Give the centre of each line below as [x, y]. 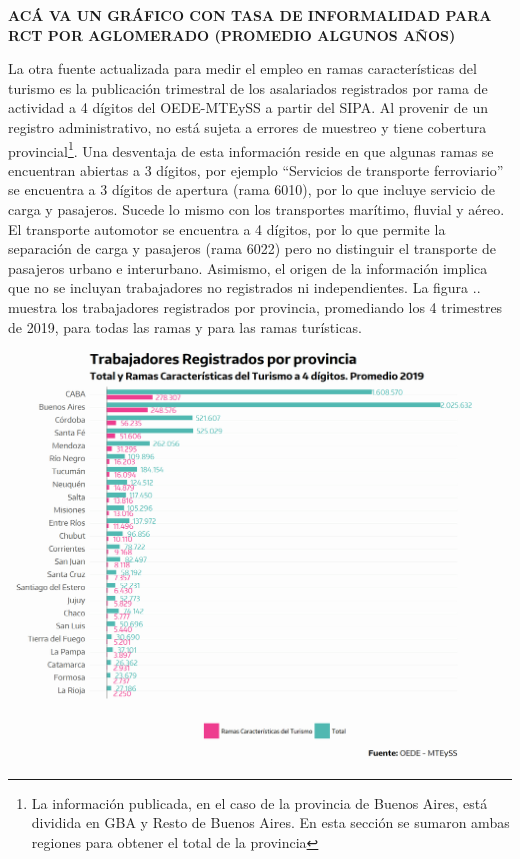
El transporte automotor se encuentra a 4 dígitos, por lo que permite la [227, 228]
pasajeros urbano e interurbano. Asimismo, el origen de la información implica [248, 267]
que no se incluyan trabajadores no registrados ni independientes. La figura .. [244, 287]
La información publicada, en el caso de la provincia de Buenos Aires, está [259, 802]
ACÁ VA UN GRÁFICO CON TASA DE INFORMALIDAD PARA [250, 15]
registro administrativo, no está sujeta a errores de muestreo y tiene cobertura [247, 126]
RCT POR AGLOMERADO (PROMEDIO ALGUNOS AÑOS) [232, 34]
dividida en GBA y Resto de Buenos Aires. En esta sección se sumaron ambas [270, 822]
